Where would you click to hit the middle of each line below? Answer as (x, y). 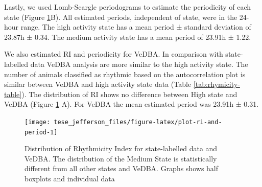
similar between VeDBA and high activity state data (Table (98, 84)
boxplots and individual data (70, 179)
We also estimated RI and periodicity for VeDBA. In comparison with (114, 54)
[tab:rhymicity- (217, 84)
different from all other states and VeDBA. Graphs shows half (122, 168)
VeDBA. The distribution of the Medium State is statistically (121, 158)
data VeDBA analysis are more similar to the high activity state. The (139, 64)
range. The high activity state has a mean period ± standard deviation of (136, 27)
